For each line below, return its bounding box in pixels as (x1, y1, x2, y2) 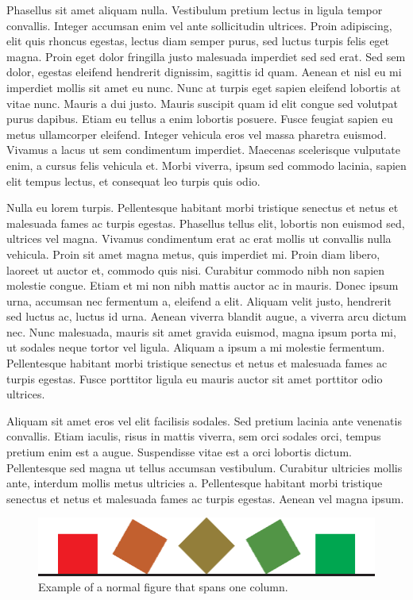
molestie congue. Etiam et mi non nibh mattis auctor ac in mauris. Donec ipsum (6, 277, 399, 294)
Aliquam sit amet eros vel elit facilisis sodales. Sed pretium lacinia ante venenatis (6, 412, 402, 429)
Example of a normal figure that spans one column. (38, 579, 288, 595)
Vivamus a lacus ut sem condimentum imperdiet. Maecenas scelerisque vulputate (6, 141, 400, 158)
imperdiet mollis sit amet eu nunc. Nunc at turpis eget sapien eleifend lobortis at (6, 79, 401, 95)
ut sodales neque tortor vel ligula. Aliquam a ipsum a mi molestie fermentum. (6, 339, 385, 356)
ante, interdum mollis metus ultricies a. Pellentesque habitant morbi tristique (6, 475, 383, 491)
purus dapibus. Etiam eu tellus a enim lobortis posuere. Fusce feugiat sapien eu (6, 110, 393, 127)
